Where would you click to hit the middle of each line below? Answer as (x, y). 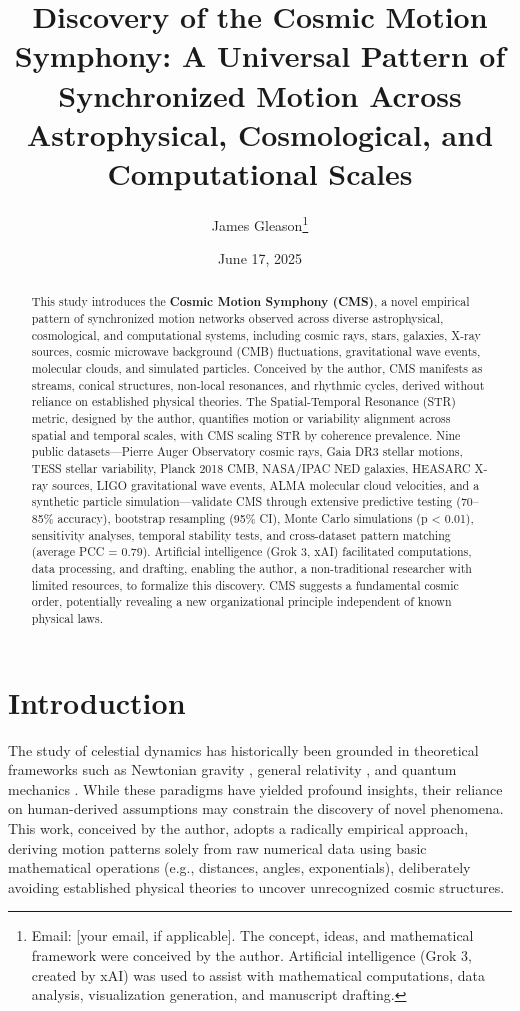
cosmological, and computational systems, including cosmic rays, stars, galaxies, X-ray (256, 334)
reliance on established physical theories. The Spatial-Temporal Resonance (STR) (243, 401)
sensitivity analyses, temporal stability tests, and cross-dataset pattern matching (241, 534)
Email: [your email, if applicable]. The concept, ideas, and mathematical (252, 935)
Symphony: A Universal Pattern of (260, 55)
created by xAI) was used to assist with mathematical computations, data (258, 974)
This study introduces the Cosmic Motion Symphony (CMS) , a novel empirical (250, 301)
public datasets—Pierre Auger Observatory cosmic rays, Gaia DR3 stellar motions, (247, 451)
